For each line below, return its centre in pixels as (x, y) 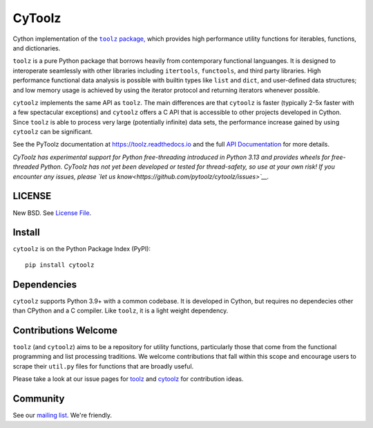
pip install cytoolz (60, 265)
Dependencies (45, 285)
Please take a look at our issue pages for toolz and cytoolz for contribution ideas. (128, 379)
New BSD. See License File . (52, 213)
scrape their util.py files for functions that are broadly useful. (103, 366)
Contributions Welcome (65, 330)
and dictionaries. (37, 48)
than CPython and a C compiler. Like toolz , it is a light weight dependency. (121, 310)
